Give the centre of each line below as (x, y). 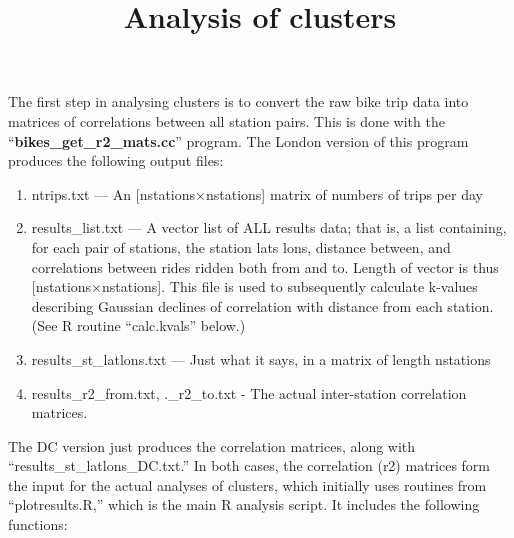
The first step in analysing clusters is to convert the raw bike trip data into (238, 101)
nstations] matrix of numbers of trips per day (344, 193)
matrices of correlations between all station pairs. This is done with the (226, 120)
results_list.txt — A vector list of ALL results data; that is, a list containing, (269, 227)
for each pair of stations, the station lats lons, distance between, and (241, 246)
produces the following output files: (116, 160)
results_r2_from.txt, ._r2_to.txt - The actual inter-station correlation (249, 392)
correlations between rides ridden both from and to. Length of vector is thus (265, 266)
